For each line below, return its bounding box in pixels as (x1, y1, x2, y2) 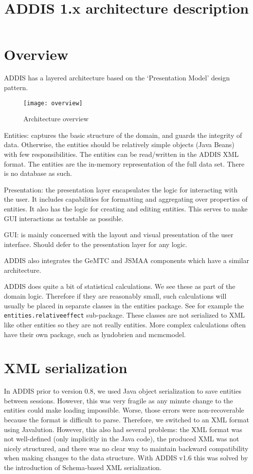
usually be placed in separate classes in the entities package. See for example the (4, 300, 244, 310)
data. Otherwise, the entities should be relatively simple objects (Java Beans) (4, 139, 235, 150)
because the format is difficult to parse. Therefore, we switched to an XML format (4, 415, 249, 424)
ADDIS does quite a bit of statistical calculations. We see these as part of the (4, 281, 235, 291)
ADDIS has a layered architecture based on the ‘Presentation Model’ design (4, 73, 230, 83)
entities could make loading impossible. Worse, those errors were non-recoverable (4, 405, 244, 415)
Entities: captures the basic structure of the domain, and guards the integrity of (4, 130, 242, 140)
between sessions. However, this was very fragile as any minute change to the (4, 395, 233, 405)
